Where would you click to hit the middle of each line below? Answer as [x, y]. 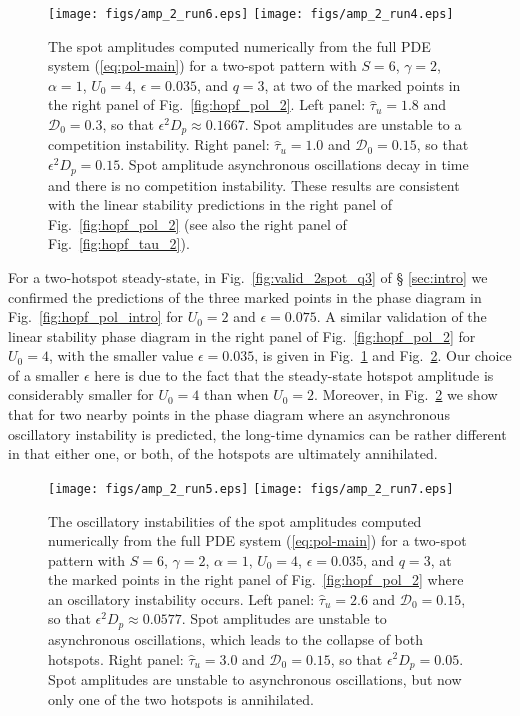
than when [236, 394]
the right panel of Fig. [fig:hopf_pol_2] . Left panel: [207, 104]
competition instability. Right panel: [159, 144]
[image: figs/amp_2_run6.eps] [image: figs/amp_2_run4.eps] [251, 14]
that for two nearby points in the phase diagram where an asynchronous [229, 414]
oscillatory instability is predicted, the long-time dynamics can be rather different [257, 433]
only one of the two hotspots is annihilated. [181, 698]
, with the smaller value [121, 355]
